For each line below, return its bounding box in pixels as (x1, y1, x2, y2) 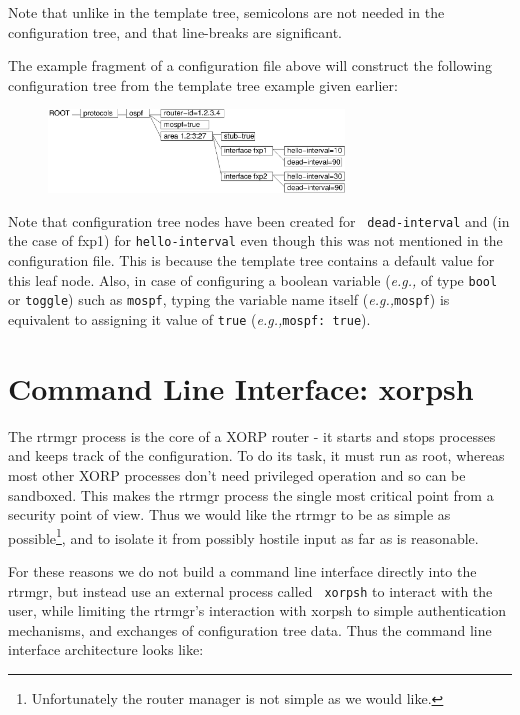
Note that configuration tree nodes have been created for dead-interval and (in (8, 210, 510, 231)
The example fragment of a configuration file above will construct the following (8, 55, 492, 76)
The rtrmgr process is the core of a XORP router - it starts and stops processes (8, 425, 496, 446)
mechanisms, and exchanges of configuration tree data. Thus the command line (8, 619, 492, 640)
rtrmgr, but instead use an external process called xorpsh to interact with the (8, 580, 493, 601)
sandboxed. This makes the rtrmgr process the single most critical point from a (8, 484, 494, 505)
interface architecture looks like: (8, 639, 204, 660)
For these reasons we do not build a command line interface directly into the (8, 560, 477, 581)
